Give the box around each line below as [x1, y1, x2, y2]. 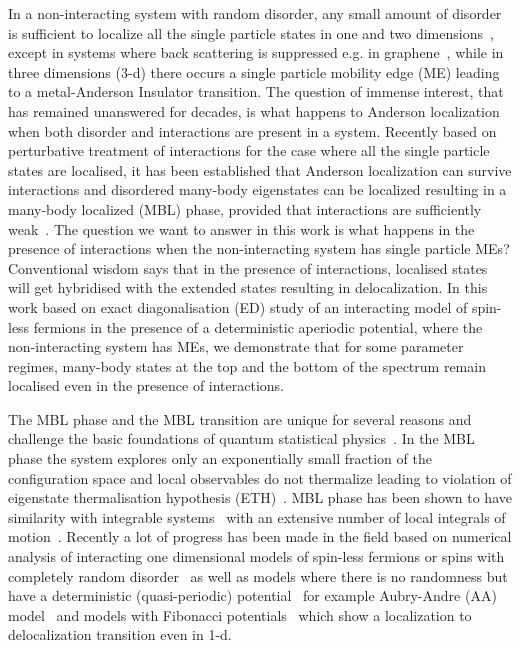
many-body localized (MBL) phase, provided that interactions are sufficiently [8, 198, 482, 219]
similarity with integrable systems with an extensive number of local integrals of [8, 506, 506, 527]
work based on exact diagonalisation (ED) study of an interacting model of [8, 296, 468, 317]
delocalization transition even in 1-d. [8, 624, 232, 645]
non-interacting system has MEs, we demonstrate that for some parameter [8, 336, 464, 357]
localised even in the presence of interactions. [8, 375, 285, 396]
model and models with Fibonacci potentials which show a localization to [8, 604, 472, 625]
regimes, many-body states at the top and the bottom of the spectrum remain [8, 355, 486, 376]
